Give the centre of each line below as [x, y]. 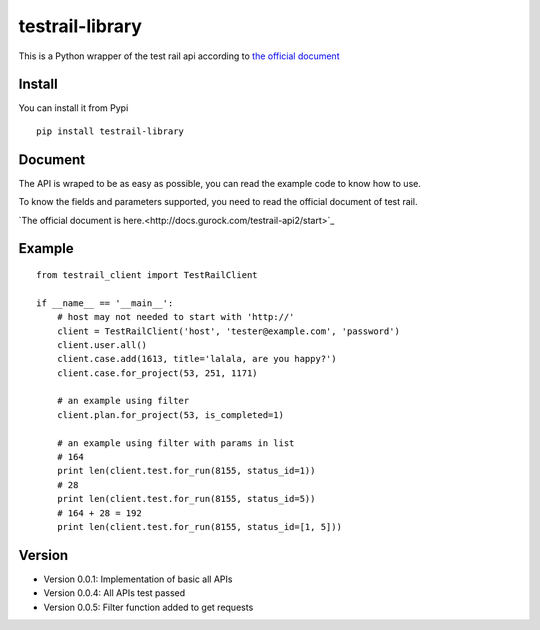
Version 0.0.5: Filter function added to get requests [148, 607]
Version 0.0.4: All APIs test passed [114, 593]
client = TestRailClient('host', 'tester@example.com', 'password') [228, 331]
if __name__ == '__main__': [105, 303]
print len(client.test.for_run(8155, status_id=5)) [186, 499]
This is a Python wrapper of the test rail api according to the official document [179, 56]
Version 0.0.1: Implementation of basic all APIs [138, 579]
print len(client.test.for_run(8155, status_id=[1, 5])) [199, 526]
